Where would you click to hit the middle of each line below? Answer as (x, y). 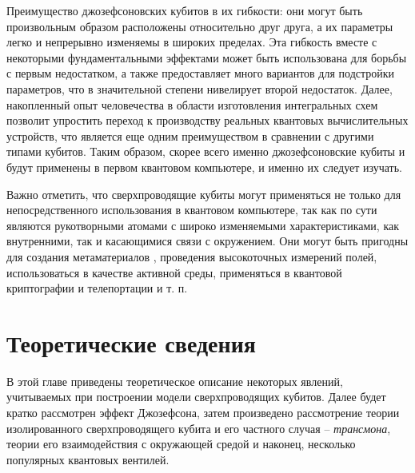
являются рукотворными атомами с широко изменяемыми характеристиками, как (203, 225)
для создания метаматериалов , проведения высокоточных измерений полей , (192, 256)
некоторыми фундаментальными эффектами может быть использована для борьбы (207, 57)
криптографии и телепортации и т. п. (97, 288)
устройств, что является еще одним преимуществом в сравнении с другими (190, 135)
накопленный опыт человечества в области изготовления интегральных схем (192, 104)
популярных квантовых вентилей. (88, 459)
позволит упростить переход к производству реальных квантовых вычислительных (207, 120)
